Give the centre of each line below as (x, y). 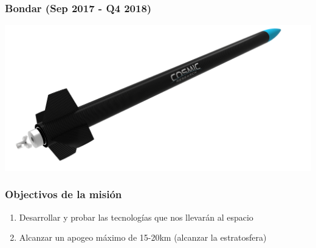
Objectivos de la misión (64, 194)
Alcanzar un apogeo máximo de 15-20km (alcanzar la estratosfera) (143, 237)
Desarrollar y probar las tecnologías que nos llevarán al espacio (136, 217)
